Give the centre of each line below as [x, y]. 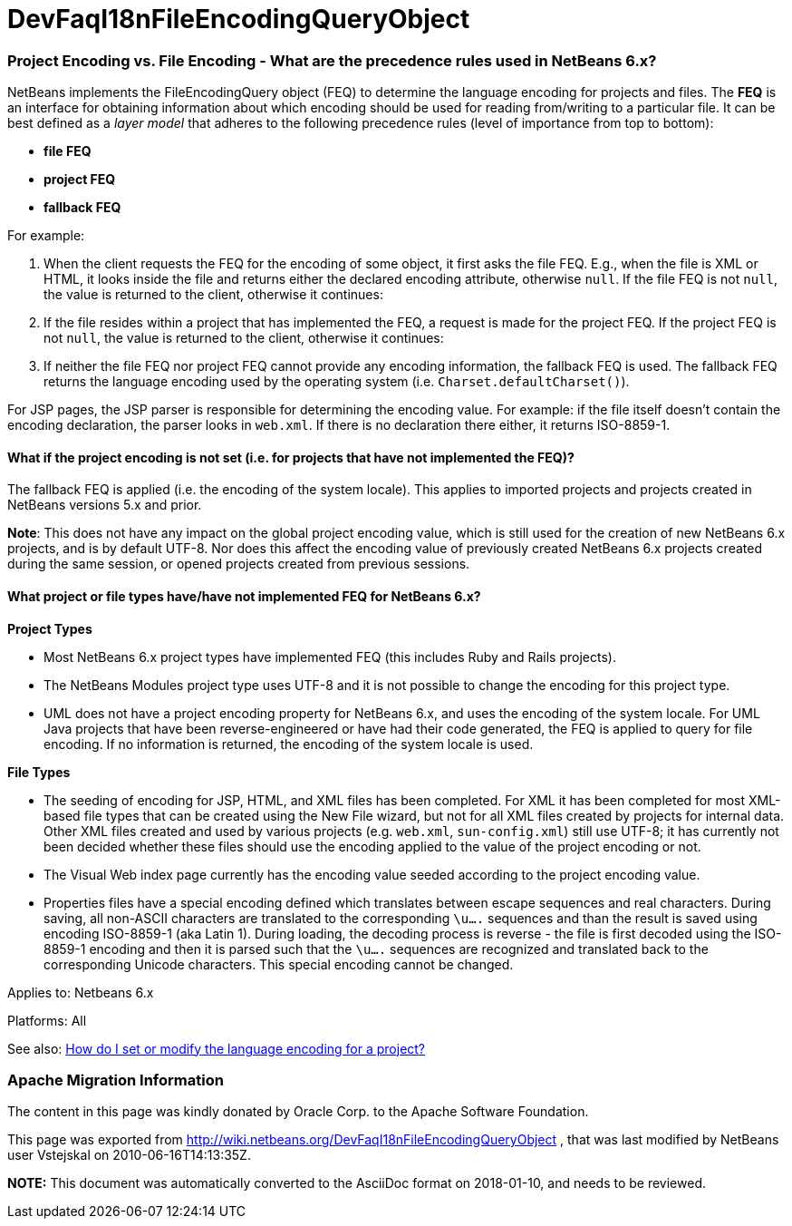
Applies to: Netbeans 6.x [81, 992]
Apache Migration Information [116, 1080]
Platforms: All [47, 1020]
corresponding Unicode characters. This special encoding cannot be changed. [279, 964]
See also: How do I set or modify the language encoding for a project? [217, 1048]
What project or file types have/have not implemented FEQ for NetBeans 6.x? [244, 596]
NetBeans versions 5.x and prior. [105, 505]
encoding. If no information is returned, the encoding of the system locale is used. [289, 744]
